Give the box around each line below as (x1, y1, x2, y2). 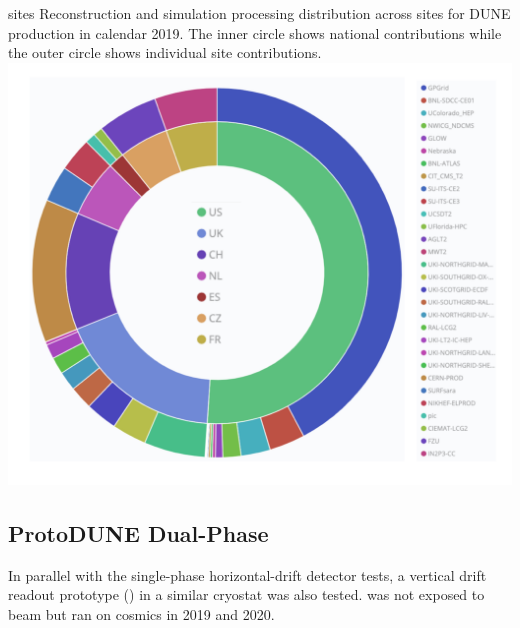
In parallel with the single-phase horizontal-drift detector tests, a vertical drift (8, 564, 487, 585)
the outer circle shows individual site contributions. (8, 42, 322, 63)
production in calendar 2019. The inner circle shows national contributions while (8, 22, 502, 43)
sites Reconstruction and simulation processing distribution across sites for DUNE (8, 3, 511, 23)
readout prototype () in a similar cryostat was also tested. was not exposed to (8, 584, 485, 605)
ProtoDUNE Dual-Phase (8, 518, 269, 549)
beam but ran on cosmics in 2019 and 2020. (8, 604, 275, 625)
